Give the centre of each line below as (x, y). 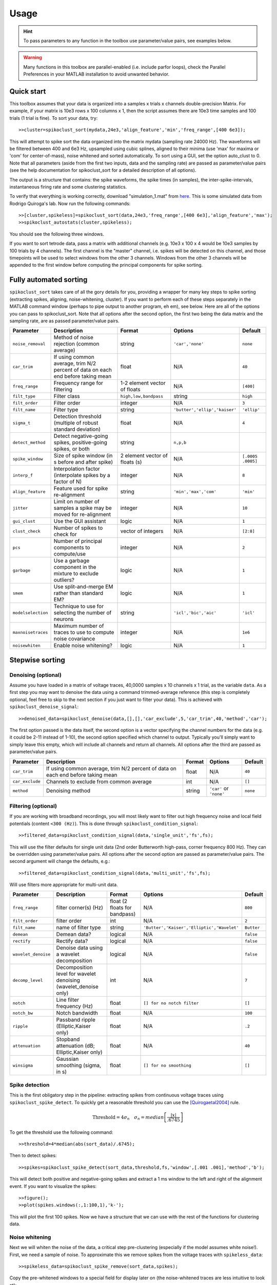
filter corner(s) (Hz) (80, 908)
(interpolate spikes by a (82, 475)
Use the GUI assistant (80, 521)
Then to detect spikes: (33, 1155)
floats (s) (131, 462)
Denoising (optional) (35, 675)
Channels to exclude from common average (99, 781)
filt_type (24, 396)
